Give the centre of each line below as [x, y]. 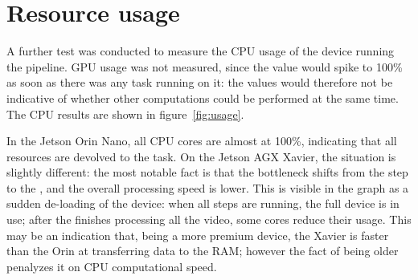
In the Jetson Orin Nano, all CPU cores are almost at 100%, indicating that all [202, 141]
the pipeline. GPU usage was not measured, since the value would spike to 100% [205, 66]
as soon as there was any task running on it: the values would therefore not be [200, 82]
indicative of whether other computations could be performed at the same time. [203, 97]
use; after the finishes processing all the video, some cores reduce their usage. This [209, 219]
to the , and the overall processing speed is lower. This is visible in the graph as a [208, 187]
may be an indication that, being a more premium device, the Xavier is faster [198, 235]
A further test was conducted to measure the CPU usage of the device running [201, 51]
